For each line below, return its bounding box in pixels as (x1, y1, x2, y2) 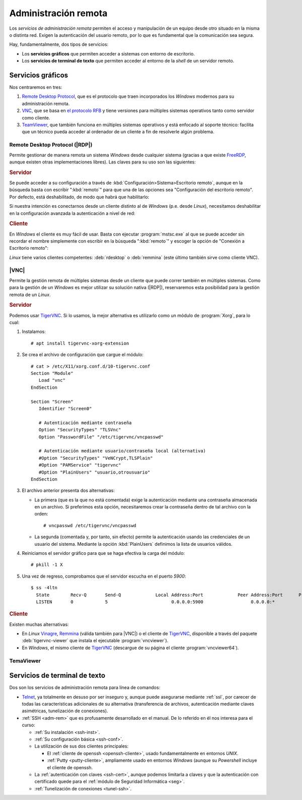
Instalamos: (22, 328, 46, 335)
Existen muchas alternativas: (9, 621, 69, 627)
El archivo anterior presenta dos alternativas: (22, 487, 115, 494)
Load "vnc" (38, 377, 65, 383)
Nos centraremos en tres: (9, 84, 62, 90)
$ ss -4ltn (31, 585, 58, 591)
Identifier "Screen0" (38, 406, 92, 411)
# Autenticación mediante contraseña (38, 420, 132, 426)
